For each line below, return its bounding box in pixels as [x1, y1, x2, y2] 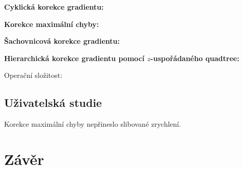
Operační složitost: [4, 70, 63, 80]
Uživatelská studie [4, 95, 102, 110]
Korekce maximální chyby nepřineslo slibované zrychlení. [4, 119, 181, 129]
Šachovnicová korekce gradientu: [4, 36, 120, 46]
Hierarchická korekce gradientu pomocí [4, 52, 145, 63]
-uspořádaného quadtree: [150, 52, 239, 63]
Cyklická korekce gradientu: [4, 2, 104, 12]
